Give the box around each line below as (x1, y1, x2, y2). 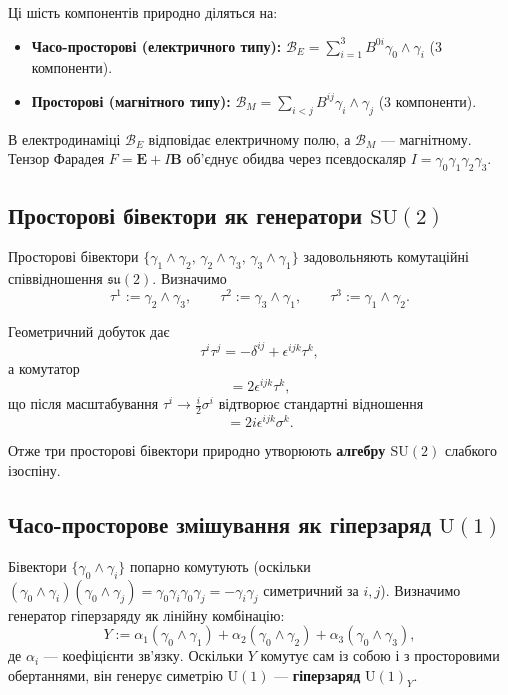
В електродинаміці (8, 128, 121, 149)
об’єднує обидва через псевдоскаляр (186, 148, 407, 169)
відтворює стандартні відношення (218, 393, 424, 414)
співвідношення (8, 268, 103, 289)
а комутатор (8, 357, 80, 378)
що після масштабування (8, 393, 159, 414)
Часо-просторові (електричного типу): (31, 35, 282, 56)
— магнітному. (380, 128, 472, 149)
